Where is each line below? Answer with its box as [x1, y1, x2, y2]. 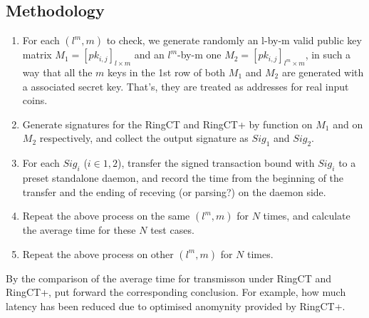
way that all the [22, 65, 93, 79]
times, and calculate [263, 208, 350, 223]
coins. [22, 93, 48, 108]
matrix [22, 47, 52, 62]
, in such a [305, 47, 351, 62]
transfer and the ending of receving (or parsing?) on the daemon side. [22, 184, 326, 199]
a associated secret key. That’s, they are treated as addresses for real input [22, 78, 349, 93]
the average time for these [22, 222, 136, 237]
